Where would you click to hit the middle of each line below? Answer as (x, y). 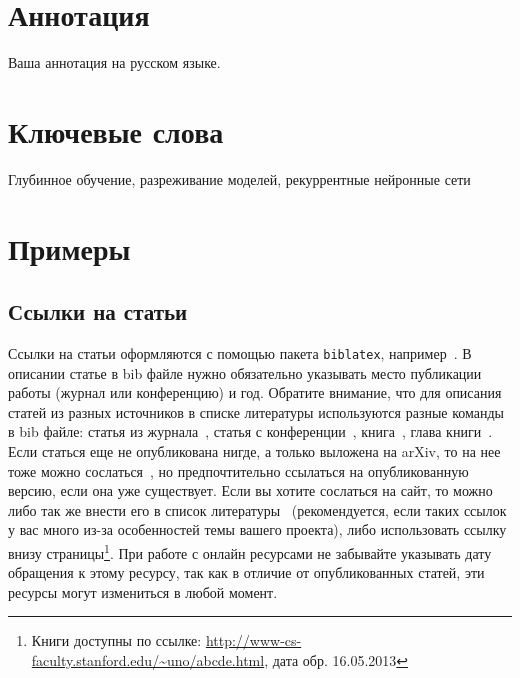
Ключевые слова (116, 130)
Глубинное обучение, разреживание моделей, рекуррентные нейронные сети (239, 178)
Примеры (69, 247)
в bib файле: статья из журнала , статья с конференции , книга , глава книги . (250, 431)
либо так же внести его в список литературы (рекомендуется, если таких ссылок (257, 509)
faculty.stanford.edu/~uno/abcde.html (148, 660)
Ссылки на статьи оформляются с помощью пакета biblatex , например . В (240, 353)
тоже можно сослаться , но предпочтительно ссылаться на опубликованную (238, 470)
